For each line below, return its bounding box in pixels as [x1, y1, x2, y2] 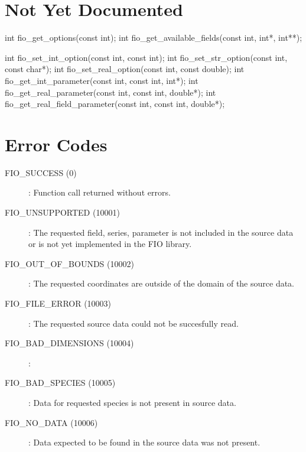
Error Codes [5, 132, 108, 156]
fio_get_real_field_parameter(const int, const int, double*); [5, 97, 225, 110]
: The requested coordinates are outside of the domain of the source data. [28, 277, 295, 290]
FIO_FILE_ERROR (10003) [5, 297, 112, 309]
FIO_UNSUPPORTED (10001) [5, 206, 120, 218]
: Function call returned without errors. [28, 186, 171, 199]
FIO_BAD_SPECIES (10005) [5, 376, 116, 389]
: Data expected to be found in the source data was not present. [28, 436, 261, 448]
